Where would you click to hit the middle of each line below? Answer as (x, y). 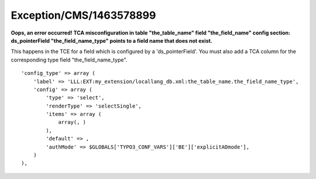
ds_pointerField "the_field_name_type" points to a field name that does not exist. (112, 40)
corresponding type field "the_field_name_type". (69, 60)
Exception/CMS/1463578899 (83, 15)
